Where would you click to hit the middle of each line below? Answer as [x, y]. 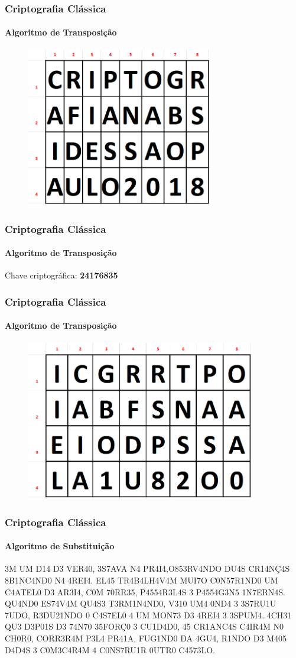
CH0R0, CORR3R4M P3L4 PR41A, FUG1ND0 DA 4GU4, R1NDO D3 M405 [146, 638]
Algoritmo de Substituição [60, 546]
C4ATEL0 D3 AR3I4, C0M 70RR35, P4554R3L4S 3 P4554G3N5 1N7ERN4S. [145, 591]
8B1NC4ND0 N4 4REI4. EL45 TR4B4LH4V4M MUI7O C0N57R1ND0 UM [142, 580]
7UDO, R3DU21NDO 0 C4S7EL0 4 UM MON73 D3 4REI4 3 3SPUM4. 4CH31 [148, 615]
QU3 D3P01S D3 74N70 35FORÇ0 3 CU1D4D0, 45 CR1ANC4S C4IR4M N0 [144, 626]
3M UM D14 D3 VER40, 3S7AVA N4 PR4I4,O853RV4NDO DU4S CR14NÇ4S [147, 568]
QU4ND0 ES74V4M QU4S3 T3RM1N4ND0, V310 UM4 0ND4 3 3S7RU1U [141, 603]
